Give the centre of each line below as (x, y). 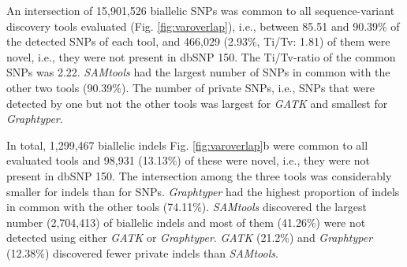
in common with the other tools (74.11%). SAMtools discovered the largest (187, 207)
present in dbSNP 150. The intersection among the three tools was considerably (199, 175)
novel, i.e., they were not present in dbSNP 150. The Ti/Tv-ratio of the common (201, 56)
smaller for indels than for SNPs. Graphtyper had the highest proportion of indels (203, 191)
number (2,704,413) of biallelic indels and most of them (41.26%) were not (186, 222)
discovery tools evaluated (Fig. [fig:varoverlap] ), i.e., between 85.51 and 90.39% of (203, 26)
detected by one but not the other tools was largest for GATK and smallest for (197, 103)
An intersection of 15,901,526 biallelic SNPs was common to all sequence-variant (201, 10)
